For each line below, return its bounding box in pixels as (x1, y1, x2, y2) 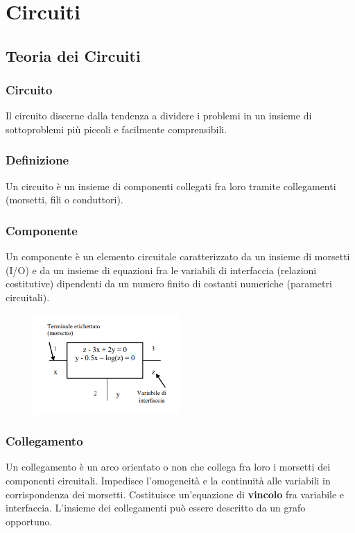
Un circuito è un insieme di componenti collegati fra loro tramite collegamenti (6, 178, 336, 193)
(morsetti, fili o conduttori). (6, 192, 123, 207)
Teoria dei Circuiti (6, 44, 141, 66)
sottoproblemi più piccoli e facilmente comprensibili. (6, 121, 227, 136)
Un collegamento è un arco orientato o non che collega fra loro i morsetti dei (6, 459, 331, 474)
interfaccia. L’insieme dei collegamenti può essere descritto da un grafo (6, 500, 306, 515)
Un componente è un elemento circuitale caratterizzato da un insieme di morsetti (6, 249, 350, 264)
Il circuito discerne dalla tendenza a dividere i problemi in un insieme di (6, 108, 312, 123)
